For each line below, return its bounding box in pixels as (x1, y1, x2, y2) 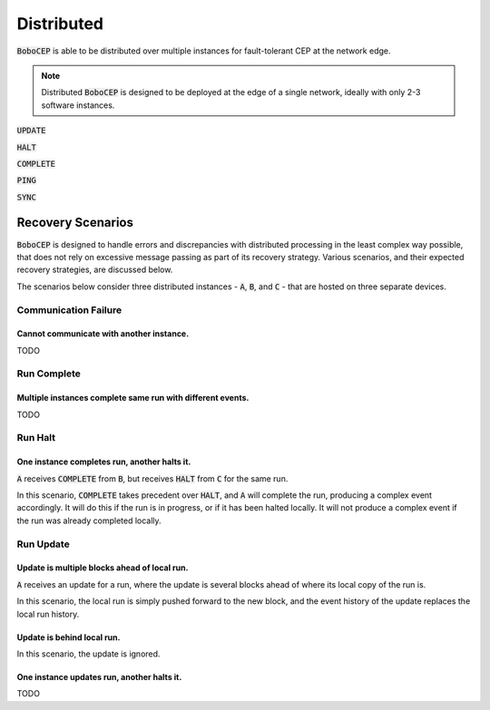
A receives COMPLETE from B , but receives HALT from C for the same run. (16, 472, 289, 484)
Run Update (16, 538, 70, 550)
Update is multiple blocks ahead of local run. (16, 562, 189, 573)
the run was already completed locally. (16, 515, 162, 526)
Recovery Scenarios (16, 215, 133, 230)
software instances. (41, 100, 115, 111)
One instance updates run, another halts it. (16, 671, 182, 682)
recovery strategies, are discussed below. (16, 264, 173, 276)
